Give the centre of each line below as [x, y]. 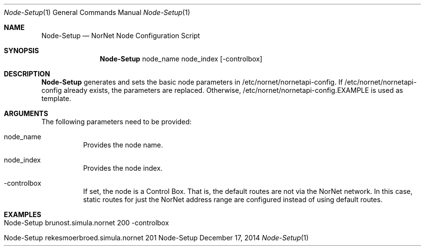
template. [56, 98]
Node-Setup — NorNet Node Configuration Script [121, 36]
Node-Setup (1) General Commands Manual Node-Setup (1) [97, 12]
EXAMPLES [23, 214]
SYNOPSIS [22, 51]
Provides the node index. [123, 168]
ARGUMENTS [26, 113]
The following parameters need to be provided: [116, 122]
